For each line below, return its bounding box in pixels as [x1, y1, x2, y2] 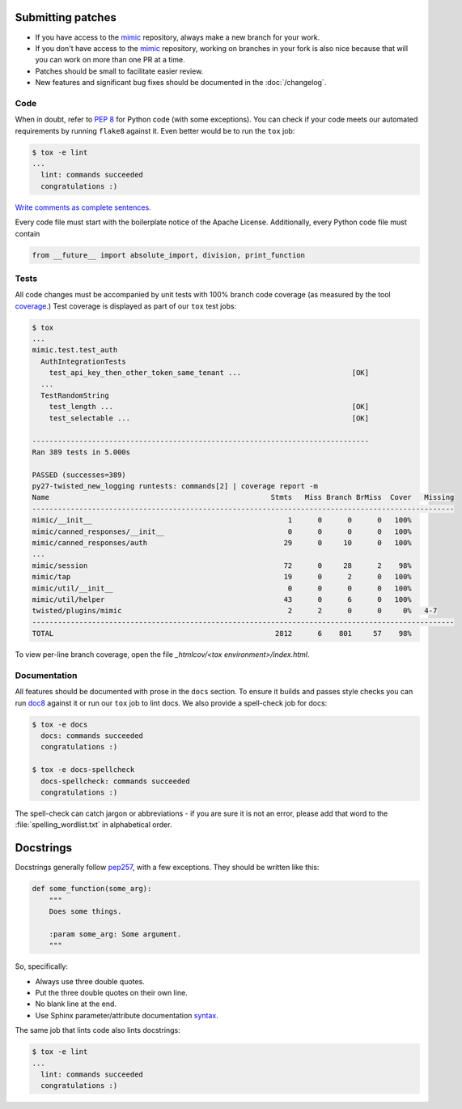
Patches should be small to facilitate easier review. [35, 66, 204, 76]
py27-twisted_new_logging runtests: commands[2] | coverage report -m [32, 482, 319, 491]
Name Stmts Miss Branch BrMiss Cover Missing [32, 493, 455, 502]
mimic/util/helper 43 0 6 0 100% [32, 595, 412, 604]
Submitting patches [15, 11, 117, 24]
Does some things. [49, 907, 122, 916]
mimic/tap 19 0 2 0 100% [32, 572, 412, 582]
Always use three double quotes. [35, 976, 145, 986]
